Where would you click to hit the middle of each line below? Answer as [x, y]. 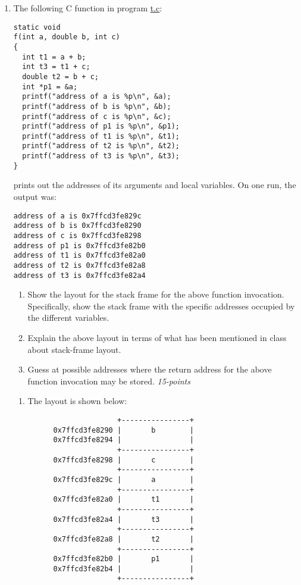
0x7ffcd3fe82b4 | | [123, 569]
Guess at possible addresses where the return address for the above [150, 369]
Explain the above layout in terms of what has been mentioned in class [157, 337]
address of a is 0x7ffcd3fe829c [77, 216]
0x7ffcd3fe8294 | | [123, 440]
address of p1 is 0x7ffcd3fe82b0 [79, 245]
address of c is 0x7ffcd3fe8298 [77, 235]
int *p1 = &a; [50, 87]
